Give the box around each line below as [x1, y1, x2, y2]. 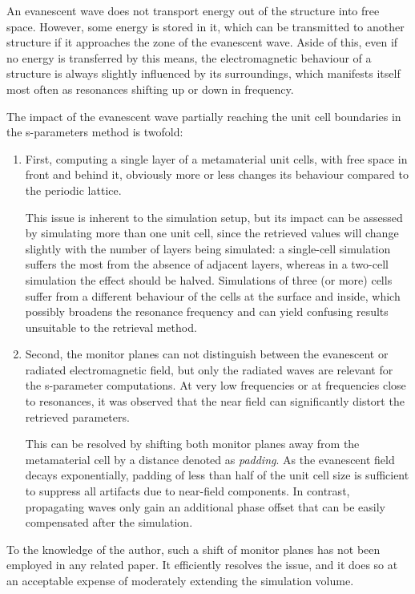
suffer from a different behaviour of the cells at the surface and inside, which [25, 287, 401, 304]
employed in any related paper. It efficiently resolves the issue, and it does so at [6, 556, 398, 573]
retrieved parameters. [25, 408, 130, 425]
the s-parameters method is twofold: [6, 123, 183, 140]
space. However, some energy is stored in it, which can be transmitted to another [6, 18, 405, 34]
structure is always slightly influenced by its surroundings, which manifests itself [6, 65, 401, 82]
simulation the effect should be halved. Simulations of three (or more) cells [25, 271, 393, 288]
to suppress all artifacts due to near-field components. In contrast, [25, 483, 350, 499]
